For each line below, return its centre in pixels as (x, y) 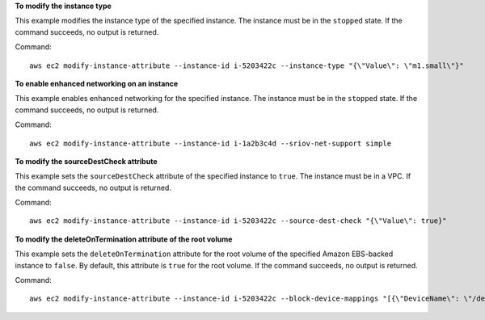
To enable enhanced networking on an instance (97, 83)
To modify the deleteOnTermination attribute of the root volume (124, 239)
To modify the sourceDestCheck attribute (86, 161)
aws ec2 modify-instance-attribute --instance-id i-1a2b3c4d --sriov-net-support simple (211, 143)
